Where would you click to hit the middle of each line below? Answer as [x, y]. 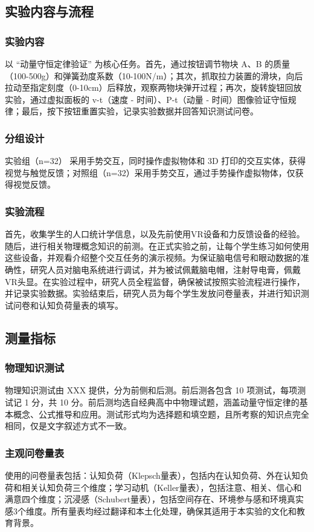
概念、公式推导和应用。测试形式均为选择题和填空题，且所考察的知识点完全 [161, 414]
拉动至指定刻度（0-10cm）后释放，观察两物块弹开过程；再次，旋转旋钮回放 [153, 87]
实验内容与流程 [49, 11]
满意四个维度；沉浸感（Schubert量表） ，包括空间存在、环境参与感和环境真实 [155, 499]
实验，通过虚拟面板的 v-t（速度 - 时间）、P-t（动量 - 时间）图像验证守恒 [146, 99]
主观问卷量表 [35, 452]
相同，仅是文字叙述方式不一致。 [68, 426]
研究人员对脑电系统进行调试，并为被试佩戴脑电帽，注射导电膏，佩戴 [165, 269]
